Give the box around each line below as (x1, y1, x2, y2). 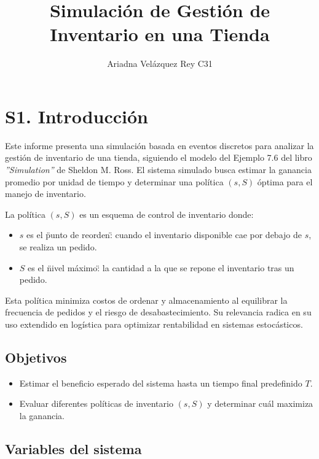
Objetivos (5, 347, 67, 366)
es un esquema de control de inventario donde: (79, 207, 254, 220)
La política (5, 207, 45, 220)
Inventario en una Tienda (50, 21, 270, 47)
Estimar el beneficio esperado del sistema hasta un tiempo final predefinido (19, 376, 302, 389)
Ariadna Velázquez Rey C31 (107, 57, 213, 70)
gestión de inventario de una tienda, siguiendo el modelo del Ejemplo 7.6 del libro (5, 151, 312, 164)
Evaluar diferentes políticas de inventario (19, 397, 173, 410)
